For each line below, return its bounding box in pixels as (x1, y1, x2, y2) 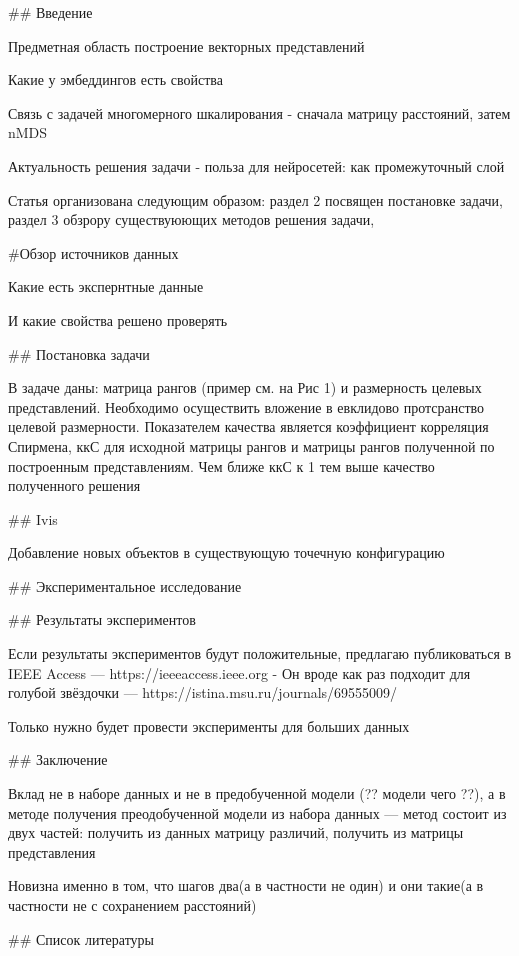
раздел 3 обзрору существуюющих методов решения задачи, (8, 209, 375, 230)
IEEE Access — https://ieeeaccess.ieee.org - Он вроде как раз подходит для (8, 662, 471, 683)
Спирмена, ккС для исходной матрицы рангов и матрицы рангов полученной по (8, 435, 495, 456)
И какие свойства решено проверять (8, 309, 228, 330)
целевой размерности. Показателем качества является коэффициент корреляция (8, 416, 489, 437)
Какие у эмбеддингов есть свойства (8, 69, 223, 90)
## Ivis (8, 508, 58, 529)
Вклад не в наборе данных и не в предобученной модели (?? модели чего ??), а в (8, 783, 506, 804)
